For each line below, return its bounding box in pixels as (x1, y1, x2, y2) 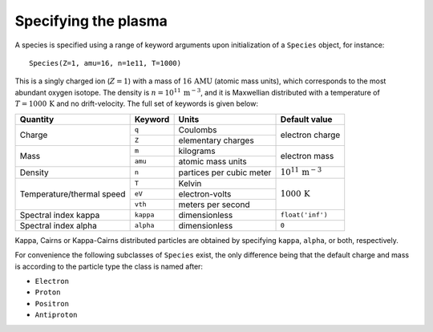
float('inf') (280, 211, 328, 220)
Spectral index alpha (19, 220, 98, 231)
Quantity (19, 113, 55, 124)
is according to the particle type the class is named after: (14, 261, 204, 271)
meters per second (178, 199, 250, 210)
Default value (280, 113, 333, 124)
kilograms (178, 145, 216, 156)
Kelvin (178, 177, 202, 188)
